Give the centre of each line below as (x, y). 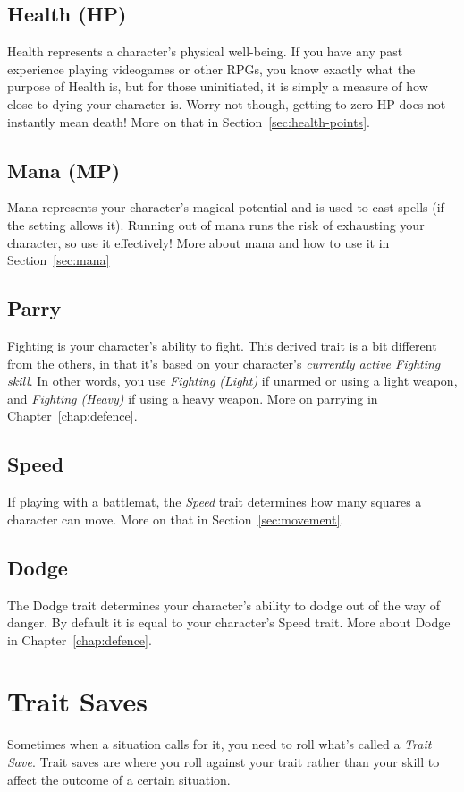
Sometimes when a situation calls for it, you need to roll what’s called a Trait (219, 744)
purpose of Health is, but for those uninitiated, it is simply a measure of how (218, 86)
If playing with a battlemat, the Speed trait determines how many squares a (215, 502)
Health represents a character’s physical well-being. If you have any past (205, 51)
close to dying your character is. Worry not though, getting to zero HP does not (227, 103)
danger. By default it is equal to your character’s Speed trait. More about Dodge (229, 622)
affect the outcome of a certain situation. (119, 779)
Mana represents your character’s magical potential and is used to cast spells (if (226, 207)
